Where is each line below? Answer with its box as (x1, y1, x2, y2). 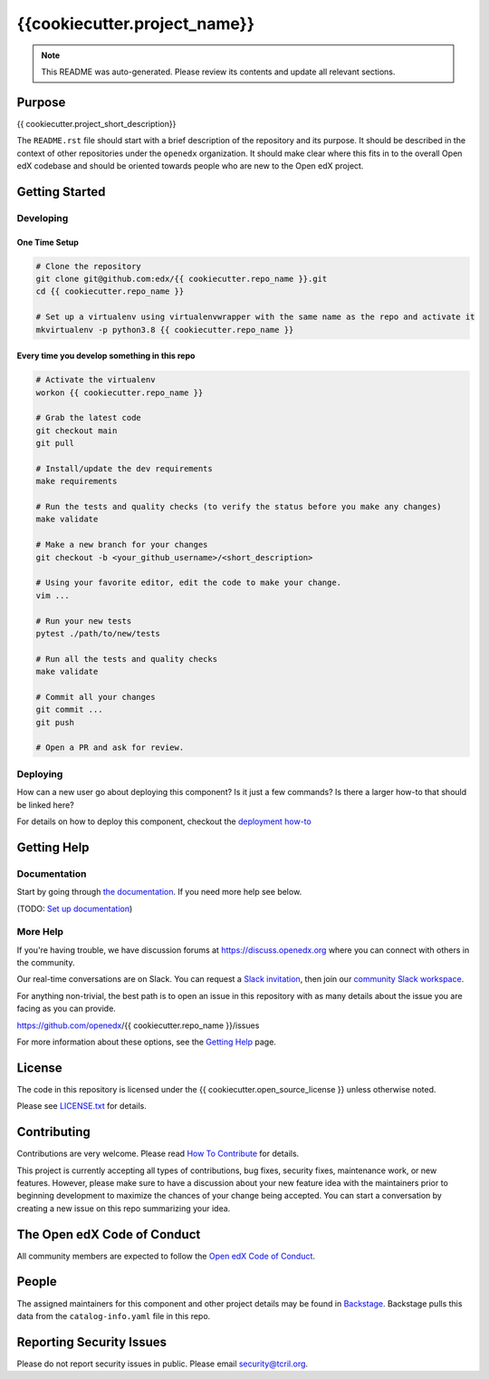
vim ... (35, 590, 70, 600)
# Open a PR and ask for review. (35, 743, 185, 753)
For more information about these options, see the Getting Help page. (16, 1036, 276, 1047)
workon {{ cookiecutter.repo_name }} (35, 387, 204, 398)
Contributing (16, 1124, 91, 1140)
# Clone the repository (35, 261, 142, 271)
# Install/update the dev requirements (35, 463, 213, 473)
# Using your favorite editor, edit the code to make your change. (35, 578, 342, 588)
